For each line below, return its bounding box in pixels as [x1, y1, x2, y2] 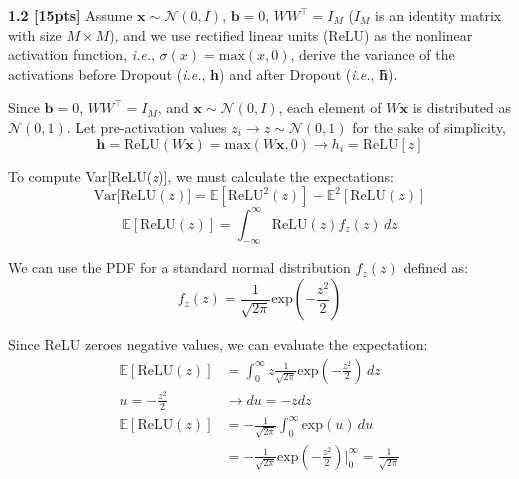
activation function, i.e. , [8, 44, 155, 65]
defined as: [403, 257, 469, 278]
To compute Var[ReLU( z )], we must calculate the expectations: [8, 165, 394, 186]
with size [8, 24, 62, 45]
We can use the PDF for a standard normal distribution [8, 257, 351, 278]
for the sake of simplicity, [352, 116, 507, 137]
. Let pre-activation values [66, 116, 227, 137]
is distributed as [412, 97, 511, 118]
